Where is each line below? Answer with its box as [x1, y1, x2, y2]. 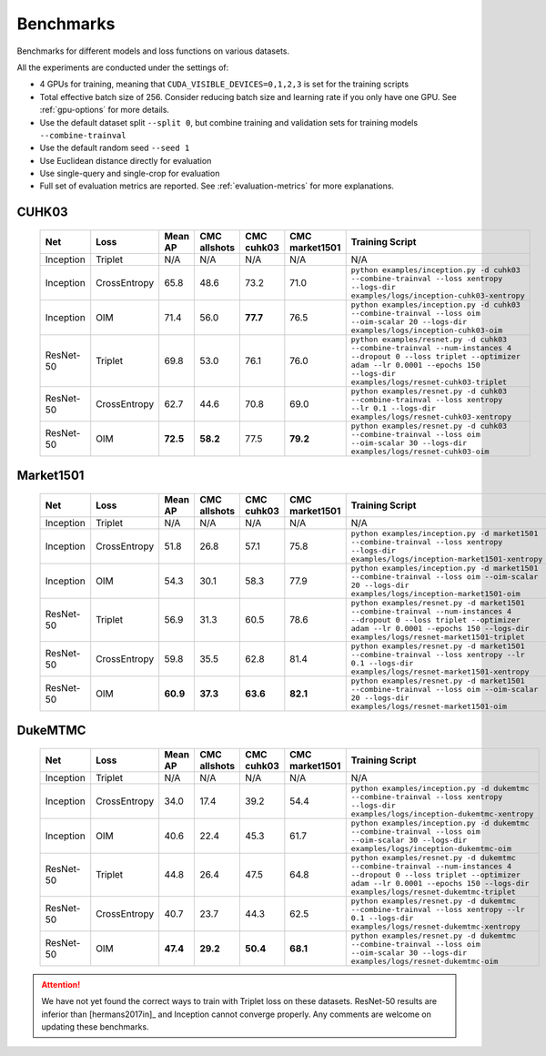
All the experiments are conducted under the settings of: [16, 62, 229, 73]
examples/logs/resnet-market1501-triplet [350, 632, 525, 642]
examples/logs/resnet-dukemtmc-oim [350, 956, 499, 966]
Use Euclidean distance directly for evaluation [39, 155, 212, 166]
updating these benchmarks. [41, 1021, 149, 1032]
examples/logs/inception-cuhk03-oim [350, 325, 503, 335]
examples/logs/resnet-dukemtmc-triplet [350, 887, 516, 897]
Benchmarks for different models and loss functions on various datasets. [16, 46, 290, 56]
